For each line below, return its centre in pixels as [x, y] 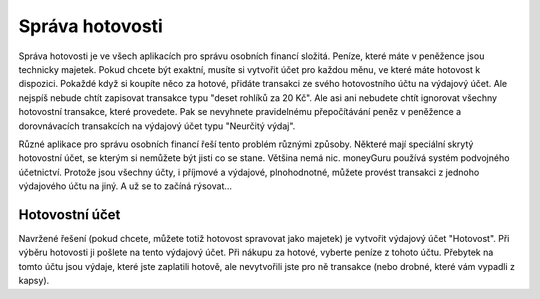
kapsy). [34, 281]
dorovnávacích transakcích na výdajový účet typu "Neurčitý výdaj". [157, 126]
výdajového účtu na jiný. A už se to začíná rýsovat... [125, 186]
